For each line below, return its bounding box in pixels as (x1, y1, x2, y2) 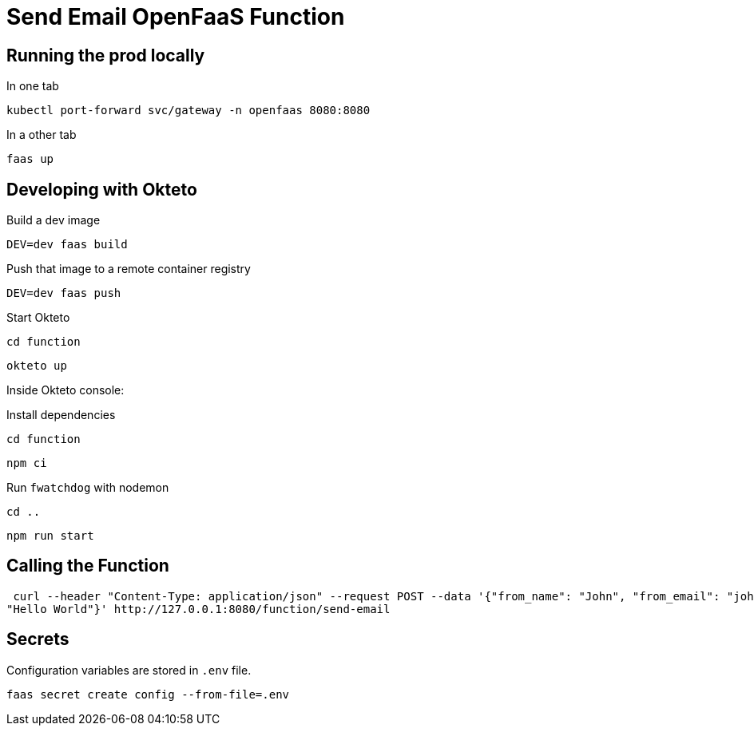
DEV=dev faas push (6, 287, 121, 300)
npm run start (6, 529, 94, 543)
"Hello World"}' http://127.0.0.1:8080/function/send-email (6, 602, 391, 615)
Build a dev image (6, 213, 101, 228)
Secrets (6, 629, 69, 650)
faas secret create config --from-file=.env (6, 687, 290, 701)
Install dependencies (6, 408, 116, 422)
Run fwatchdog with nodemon (6, 481, 169, 495)
